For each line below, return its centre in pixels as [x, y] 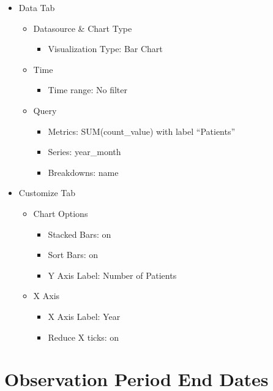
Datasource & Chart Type [83, 28]
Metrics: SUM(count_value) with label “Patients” [142, 131]
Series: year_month [84, 152]
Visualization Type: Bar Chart [105, 49]
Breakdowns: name [83, 172]
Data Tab [37, 7]
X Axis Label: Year [84, 316]
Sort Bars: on [73, 255]
